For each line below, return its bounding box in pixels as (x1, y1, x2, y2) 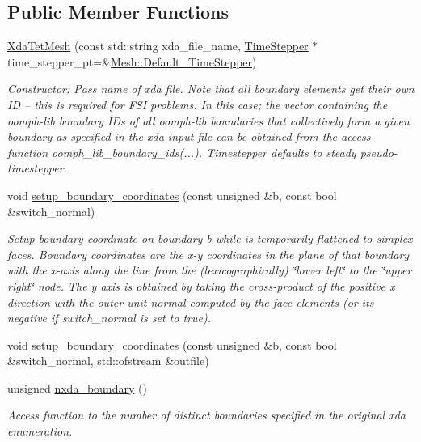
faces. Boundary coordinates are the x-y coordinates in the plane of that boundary (7, 245, 410, 262)
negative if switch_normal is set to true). (7, 309, 211, 326)
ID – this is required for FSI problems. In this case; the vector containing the (7, 96, 388, 113)
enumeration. (7, 423, 73, 440)
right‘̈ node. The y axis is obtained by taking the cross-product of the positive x (7, 277, 395, 294)
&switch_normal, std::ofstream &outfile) (7, 352, 209, 369)
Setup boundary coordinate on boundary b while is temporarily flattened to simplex (7, 230, 413, 247)
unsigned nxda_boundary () (7, 379, 147, 396)
